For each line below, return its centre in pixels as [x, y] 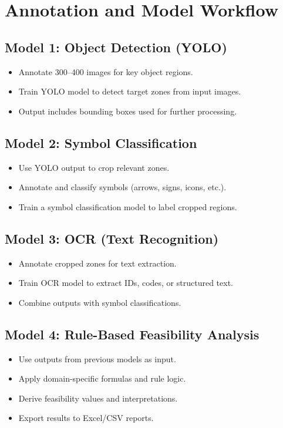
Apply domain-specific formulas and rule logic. [102, 378]
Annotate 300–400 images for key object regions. [106, 71]
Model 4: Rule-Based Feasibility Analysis [132, 334]
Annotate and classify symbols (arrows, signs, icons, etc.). [122, 187]
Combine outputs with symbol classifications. [100, 302]
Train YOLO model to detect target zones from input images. [130, 91]
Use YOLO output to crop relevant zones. [94, 167]
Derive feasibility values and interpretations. [98, 398]
